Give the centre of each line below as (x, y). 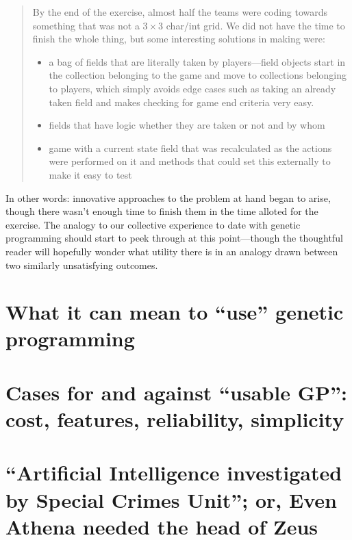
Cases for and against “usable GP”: (176, 392)
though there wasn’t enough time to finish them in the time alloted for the (162, 211)
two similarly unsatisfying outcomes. (82, 265)
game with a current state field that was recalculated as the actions (190, 147)
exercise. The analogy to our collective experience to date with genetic (153, 224)
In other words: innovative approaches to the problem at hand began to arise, (168, 197)
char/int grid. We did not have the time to (255, 25)
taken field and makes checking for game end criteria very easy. (181, 102)
